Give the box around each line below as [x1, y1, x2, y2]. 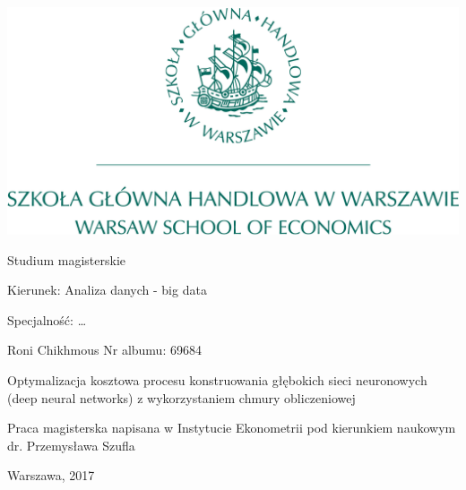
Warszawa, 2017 [7, 466, 95, 485]
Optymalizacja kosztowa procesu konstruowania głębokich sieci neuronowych [7, 370, 427, 389]
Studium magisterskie [7, 250, 126, 269]
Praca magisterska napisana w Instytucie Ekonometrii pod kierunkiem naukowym [7, 418, 456, 437]
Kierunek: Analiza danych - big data [7, 280, 207, 299]
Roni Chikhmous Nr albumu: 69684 [7, 340, 202, 359]
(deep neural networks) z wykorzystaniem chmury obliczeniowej [7, 388, 356, 407]
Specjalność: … [7, 310, 87, 329]
